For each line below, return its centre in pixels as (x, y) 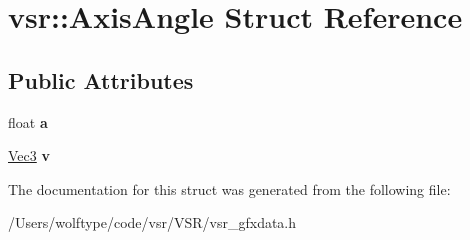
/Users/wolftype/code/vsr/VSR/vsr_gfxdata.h (152, 222)
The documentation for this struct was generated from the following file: (229, 188)
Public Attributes (101, 79)
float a (28, 121)
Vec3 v (29, 155)
